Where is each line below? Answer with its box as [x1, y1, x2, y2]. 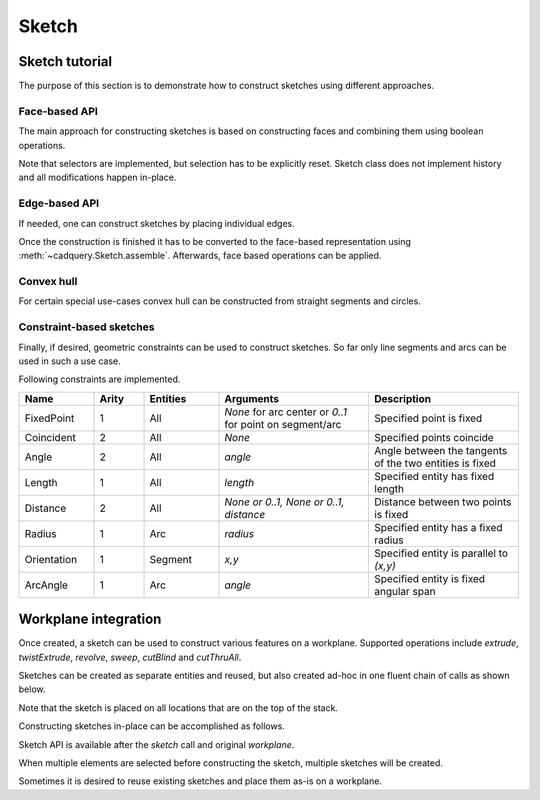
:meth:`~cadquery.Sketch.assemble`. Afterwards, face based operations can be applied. [18, 250, 382, 262]
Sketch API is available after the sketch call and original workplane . [18, 738, 295, 750]
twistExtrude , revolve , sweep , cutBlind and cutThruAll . [18, 651, 242, 663]
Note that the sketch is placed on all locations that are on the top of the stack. [18, 701, 339, 714]
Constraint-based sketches [18, 320, 155, 334]
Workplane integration [18, 611, 162, 628]
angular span [374, 584, 436, 598]
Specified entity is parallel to [374, 546, 509, 560]
